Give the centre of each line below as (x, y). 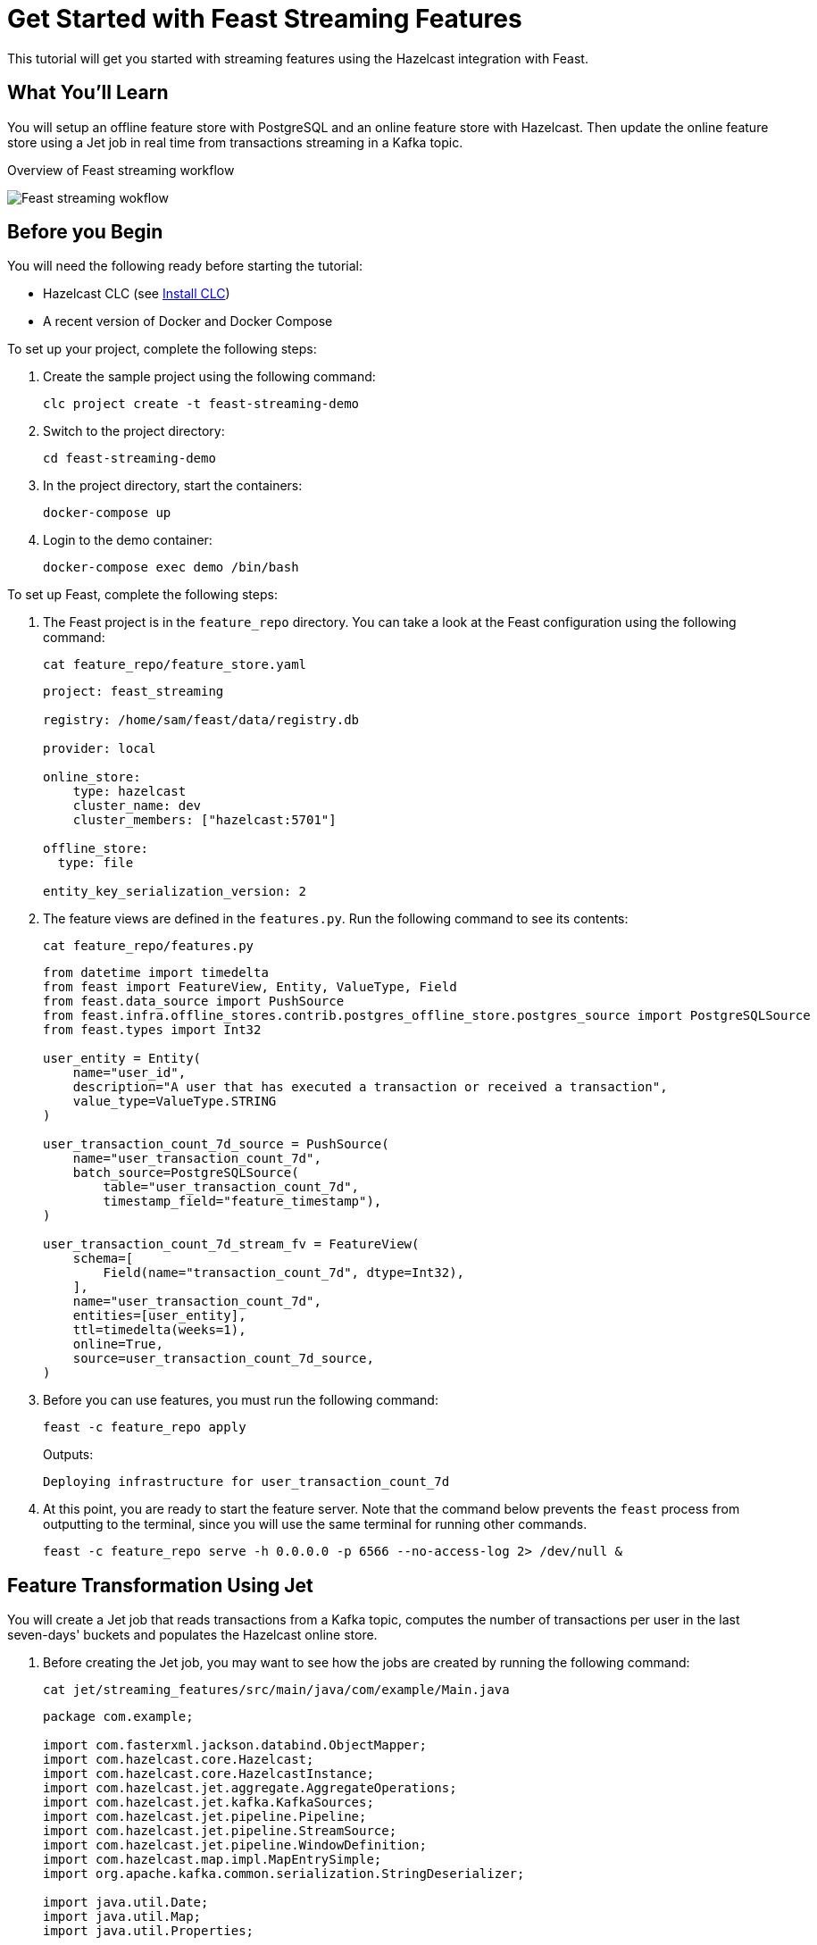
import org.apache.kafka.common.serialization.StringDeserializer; (284, 1874)
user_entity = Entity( (122, 1059)
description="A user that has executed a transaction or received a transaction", (370, 1087)
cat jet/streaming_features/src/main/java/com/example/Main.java (276, 1690)
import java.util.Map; (122, 1917)
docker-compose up (107, 513)
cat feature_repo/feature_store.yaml (175, 665)
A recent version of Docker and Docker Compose (188, 321)
